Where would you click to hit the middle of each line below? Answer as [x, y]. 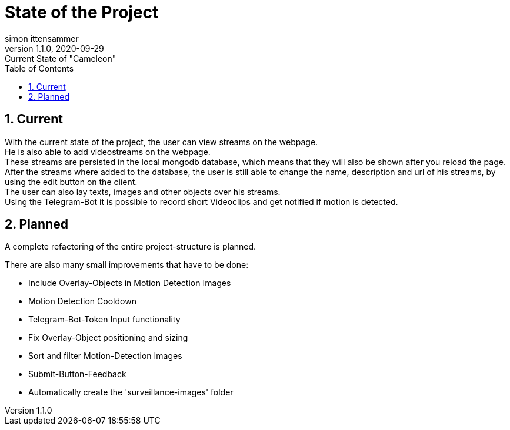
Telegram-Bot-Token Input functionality [104, 320]
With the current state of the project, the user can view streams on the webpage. [161, 142]
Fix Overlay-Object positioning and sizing [108, 338]
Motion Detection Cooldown [82, 301]
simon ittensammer [42, 38]
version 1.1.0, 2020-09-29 [54, 48]
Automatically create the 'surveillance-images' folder [131, 392]
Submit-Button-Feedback [77, 374]
